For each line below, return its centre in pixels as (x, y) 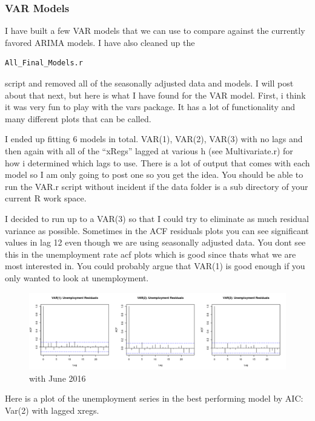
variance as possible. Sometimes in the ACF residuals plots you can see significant (157, 230)
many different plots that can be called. (78, 118)
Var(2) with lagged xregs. (52, 410)
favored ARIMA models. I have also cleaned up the (100, 42)
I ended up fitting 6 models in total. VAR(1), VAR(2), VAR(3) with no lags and (154, 139)
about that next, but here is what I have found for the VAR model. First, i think (155, 95)
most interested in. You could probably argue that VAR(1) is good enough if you (155, 266)
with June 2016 (58, 378)
